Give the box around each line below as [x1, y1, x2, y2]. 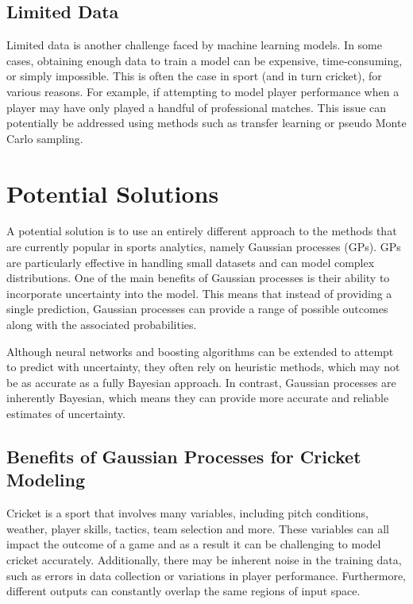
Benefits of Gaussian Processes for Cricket [6, 444, 361, 468]
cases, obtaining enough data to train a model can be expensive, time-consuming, [6, 52, 403, 68]
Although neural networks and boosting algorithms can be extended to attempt [6, 343, 394, 359]
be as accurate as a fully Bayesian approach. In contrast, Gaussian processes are [6, 374, 396, 390]
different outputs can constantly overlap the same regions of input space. [6, 583, 361, 599]
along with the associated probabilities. [6, 316, 197, 333]
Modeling [6, 467, 86, 492]
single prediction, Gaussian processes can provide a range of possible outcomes [6, 300, 388, 317]
